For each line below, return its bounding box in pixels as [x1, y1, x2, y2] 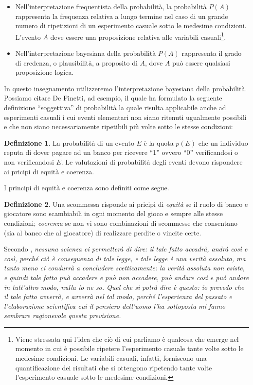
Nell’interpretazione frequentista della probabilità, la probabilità [15, 1, 207, 11]
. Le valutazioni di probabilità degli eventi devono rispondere [61, 156, 243, 167]
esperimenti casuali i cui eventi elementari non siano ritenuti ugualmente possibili [4, 112, 247, 122]
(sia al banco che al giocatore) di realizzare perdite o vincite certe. [4, 227, 201, 237]
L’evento [15, 32, 41, 42]
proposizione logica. [15, 67, 74, 77]
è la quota [144, 137, 174, 148]
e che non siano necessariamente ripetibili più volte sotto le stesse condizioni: [4, 121, 233, 132]
